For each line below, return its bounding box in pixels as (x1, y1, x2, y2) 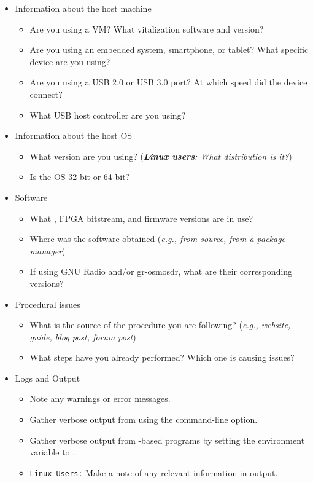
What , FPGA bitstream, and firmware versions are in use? (29, 211, 253, 224)
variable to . (29, 446, 75, 458)
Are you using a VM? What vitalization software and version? (29, 22, 264, 35)
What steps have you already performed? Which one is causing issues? (29, 351, 295, 364)
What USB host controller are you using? (29, 108, 186, 121)
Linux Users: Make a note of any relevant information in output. (29, 466, 278, 479)
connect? (29, 87, 63, 100)
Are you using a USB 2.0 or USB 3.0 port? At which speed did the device (29, 76, 307, 88)
